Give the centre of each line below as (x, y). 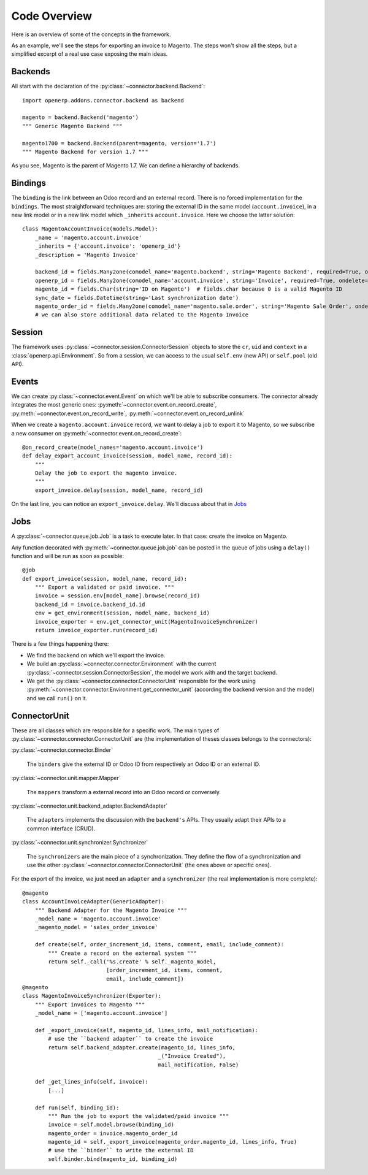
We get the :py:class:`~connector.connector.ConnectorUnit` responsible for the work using (141, 681)
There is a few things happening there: (60, 644)
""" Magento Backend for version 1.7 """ (85, 151)
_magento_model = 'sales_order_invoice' (97, 927)
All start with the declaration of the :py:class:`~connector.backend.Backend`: (108, 86)
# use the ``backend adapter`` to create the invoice (131, 1039)
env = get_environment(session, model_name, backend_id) (122, 613)
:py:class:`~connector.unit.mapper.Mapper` (66, 778)
